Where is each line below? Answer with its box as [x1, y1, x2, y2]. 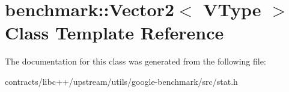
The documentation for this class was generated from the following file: [5, 55, 266, 68]
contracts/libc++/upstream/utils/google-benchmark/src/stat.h [5, 75, 238, 87]
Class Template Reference [5, 20, 224, 45]
